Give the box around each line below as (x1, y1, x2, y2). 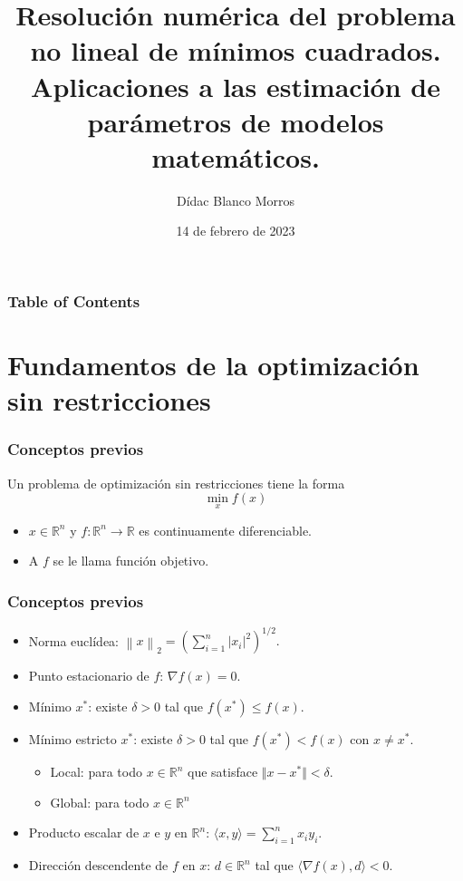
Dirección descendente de (28, 856, 169, 875)
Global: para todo (50, 792, 150, 811)
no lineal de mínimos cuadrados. (30, 32, 441, 69)
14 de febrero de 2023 (176, 221, 295, 240)
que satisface (188, 762, 258, 781)
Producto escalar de (28, 823, 140, 842)
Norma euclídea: (28, 631, 120, 650)
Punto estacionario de (28, 666, 150, 685)
